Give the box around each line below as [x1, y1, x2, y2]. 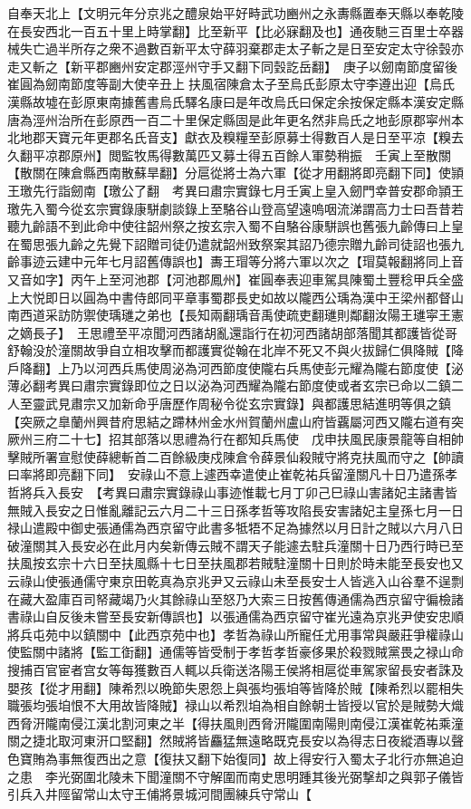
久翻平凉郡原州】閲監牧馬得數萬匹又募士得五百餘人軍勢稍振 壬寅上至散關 [7, 145, 451, 164]
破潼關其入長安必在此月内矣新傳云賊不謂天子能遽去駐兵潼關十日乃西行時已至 [7, 535, 464, 554]
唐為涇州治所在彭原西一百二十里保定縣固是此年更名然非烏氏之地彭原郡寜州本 [7, 110, 464, 129]
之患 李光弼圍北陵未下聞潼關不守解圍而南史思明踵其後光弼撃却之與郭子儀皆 [7, 766, 464, 785]
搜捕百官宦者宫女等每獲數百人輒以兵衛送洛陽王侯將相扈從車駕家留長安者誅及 [7, 660, 464, 679]
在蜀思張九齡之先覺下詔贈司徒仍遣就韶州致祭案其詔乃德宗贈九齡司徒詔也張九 [7, 234, 464, 253]
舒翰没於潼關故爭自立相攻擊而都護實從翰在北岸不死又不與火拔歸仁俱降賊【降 [7, 341, 464, 360]
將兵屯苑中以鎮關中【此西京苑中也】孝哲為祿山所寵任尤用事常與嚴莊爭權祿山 [7, 624, 464, 643]
